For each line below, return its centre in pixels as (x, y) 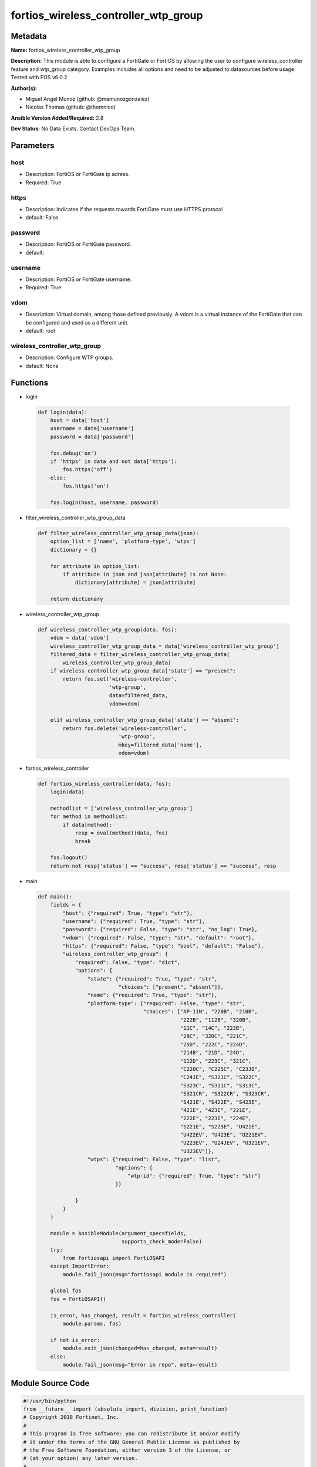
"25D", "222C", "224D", (214, 1044)
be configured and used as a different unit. (77, 322)
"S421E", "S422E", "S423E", (220, 1102)
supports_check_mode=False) (162, 1242)
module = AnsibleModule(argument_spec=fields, (119, 1233)
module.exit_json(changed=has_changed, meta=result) (140, 1348)
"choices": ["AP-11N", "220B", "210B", (200, 1012)
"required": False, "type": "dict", (128, 962)
